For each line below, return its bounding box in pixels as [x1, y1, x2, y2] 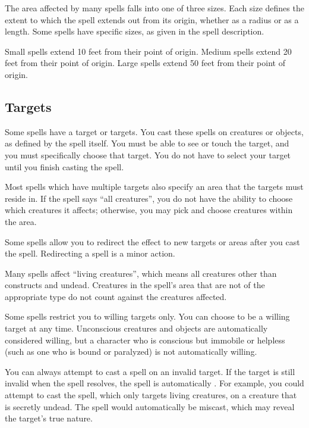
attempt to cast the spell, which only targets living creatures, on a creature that [5, 389, 297, 401]
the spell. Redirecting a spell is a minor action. [5, 247, 175, 260]
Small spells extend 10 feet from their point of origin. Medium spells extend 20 [5, 45, 292, 57]
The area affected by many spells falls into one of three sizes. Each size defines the [5, 2, 304, 14]
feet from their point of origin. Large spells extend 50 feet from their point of [5, 57, 285, 69]
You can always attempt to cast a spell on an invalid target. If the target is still [5, 365, 295, 377]
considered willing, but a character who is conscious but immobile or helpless [5, 333, 285, 346]
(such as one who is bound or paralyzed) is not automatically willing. [5, 345, 257, 358]
